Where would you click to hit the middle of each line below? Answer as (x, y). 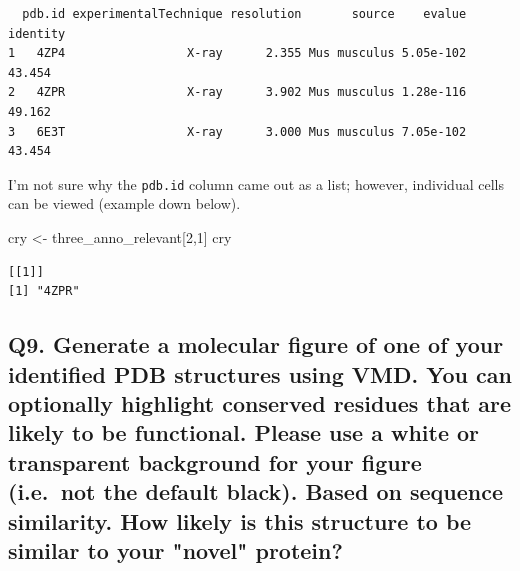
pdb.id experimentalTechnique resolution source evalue (244, 14)
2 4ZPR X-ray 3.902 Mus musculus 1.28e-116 (237, 92)
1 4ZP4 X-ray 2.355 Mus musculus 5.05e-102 (237, 53)
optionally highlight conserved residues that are (260, 402)
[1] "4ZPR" (44, 291)
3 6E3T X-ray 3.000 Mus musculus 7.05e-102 (237, 131)
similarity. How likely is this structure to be (240, 520)
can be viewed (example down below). (124, 203)
